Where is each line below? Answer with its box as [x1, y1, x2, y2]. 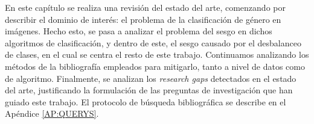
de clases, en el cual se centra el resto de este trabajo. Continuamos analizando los [5, 48, 309, 61]
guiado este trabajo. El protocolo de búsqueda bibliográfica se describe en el [5, 95, 286, 108]
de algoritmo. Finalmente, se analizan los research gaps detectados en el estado [5, 72, 296, 84]
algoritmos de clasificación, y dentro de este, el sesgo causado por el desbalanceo [5, 36, 301, 49]
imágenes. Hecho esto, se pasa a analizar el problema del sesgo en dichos [5, 25, 272, 37]
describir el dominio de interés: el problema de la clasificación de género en [5, 13, 281, 25]
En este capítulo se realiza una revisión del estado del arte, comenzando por [5, 1, 286, 13]
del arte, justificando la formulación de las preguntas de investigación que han [5, 84, 293, 96]
